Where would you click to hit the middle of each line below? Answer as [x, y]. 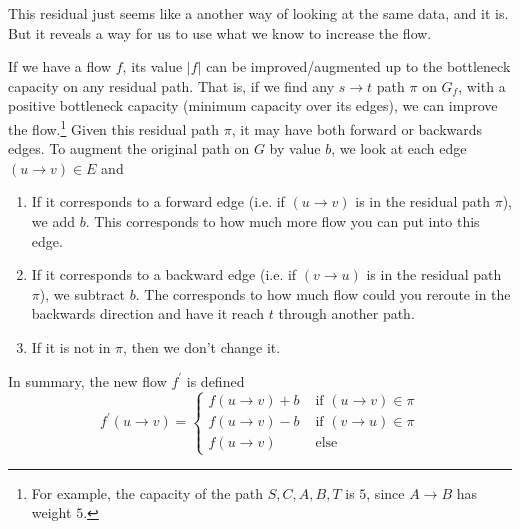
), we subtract [82, 293]
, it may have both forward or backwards [357, 128]
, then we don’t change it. [202, 346]
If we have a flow [60, 66]
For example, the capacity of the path [147, 492]
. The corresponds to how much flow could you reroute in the [323, 293]
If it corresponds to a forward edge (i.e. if [158, 201]
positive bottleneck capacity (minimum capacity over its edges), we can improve [253, 105]
